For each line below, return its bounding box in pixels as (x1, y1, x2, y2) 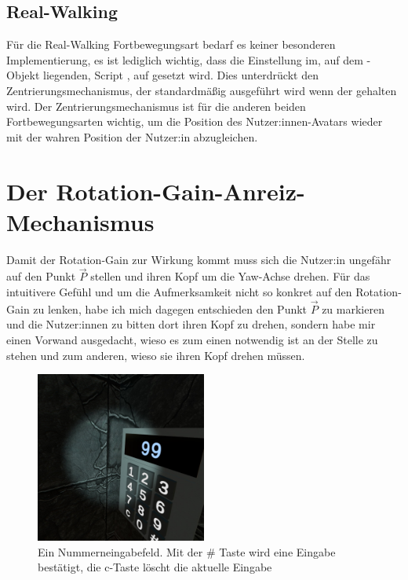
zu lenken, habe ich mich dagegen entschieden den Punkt (33, 300, 308, 317)
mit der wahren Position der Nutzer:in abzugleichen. (6, 128, 258, 145)
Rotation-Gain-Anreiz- (56, 174, 305, 207)
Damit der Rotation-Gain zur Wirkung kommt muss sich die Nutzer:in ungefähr (6, 251, 392, 267)
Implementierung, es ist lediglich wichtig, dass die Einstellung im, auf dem (6, 51, 363, 68)
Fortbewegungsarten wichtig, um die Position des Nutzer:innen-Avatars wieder (6, 113, 383, 130)
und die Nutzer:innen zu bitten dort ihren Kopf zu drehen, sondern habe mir (6, 316, 376, 332)
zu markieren (322, 300, 384, 317)
